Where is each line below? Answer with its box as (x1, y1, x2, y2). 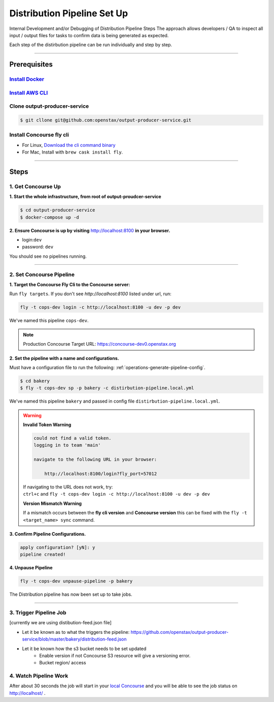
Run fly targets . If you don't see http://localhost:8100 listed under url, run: (9, 291, 172, 297)
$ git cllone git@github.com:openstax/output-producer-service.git (20, 117, 192, 123)
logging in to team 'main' (33, 442, 101, 448)
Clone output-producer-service (9, 103, 89, 110)
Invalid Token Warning (23, 422, 72, 428)
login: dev (22, 237, 42, 243)
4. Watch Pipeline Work (9, 673, 68, 680)
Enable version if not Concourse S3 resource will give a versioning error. (39, 652, 191, 658)
